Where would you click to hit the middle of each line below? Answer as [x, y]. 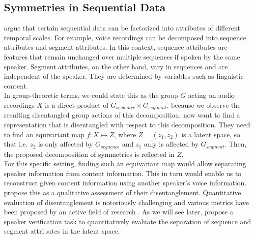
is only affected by [66, 144]
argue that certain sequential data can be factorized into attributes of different [122, 28]
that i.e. [16, 144]
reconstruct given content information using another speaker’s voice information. [125, 183]
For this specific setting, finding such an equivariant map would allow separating [125, 164]
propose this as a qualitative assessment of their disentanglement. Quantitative [123, 193]
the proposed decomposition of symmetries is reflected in [89, 154]
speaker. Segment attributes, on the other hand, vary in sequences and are [116, 66]
